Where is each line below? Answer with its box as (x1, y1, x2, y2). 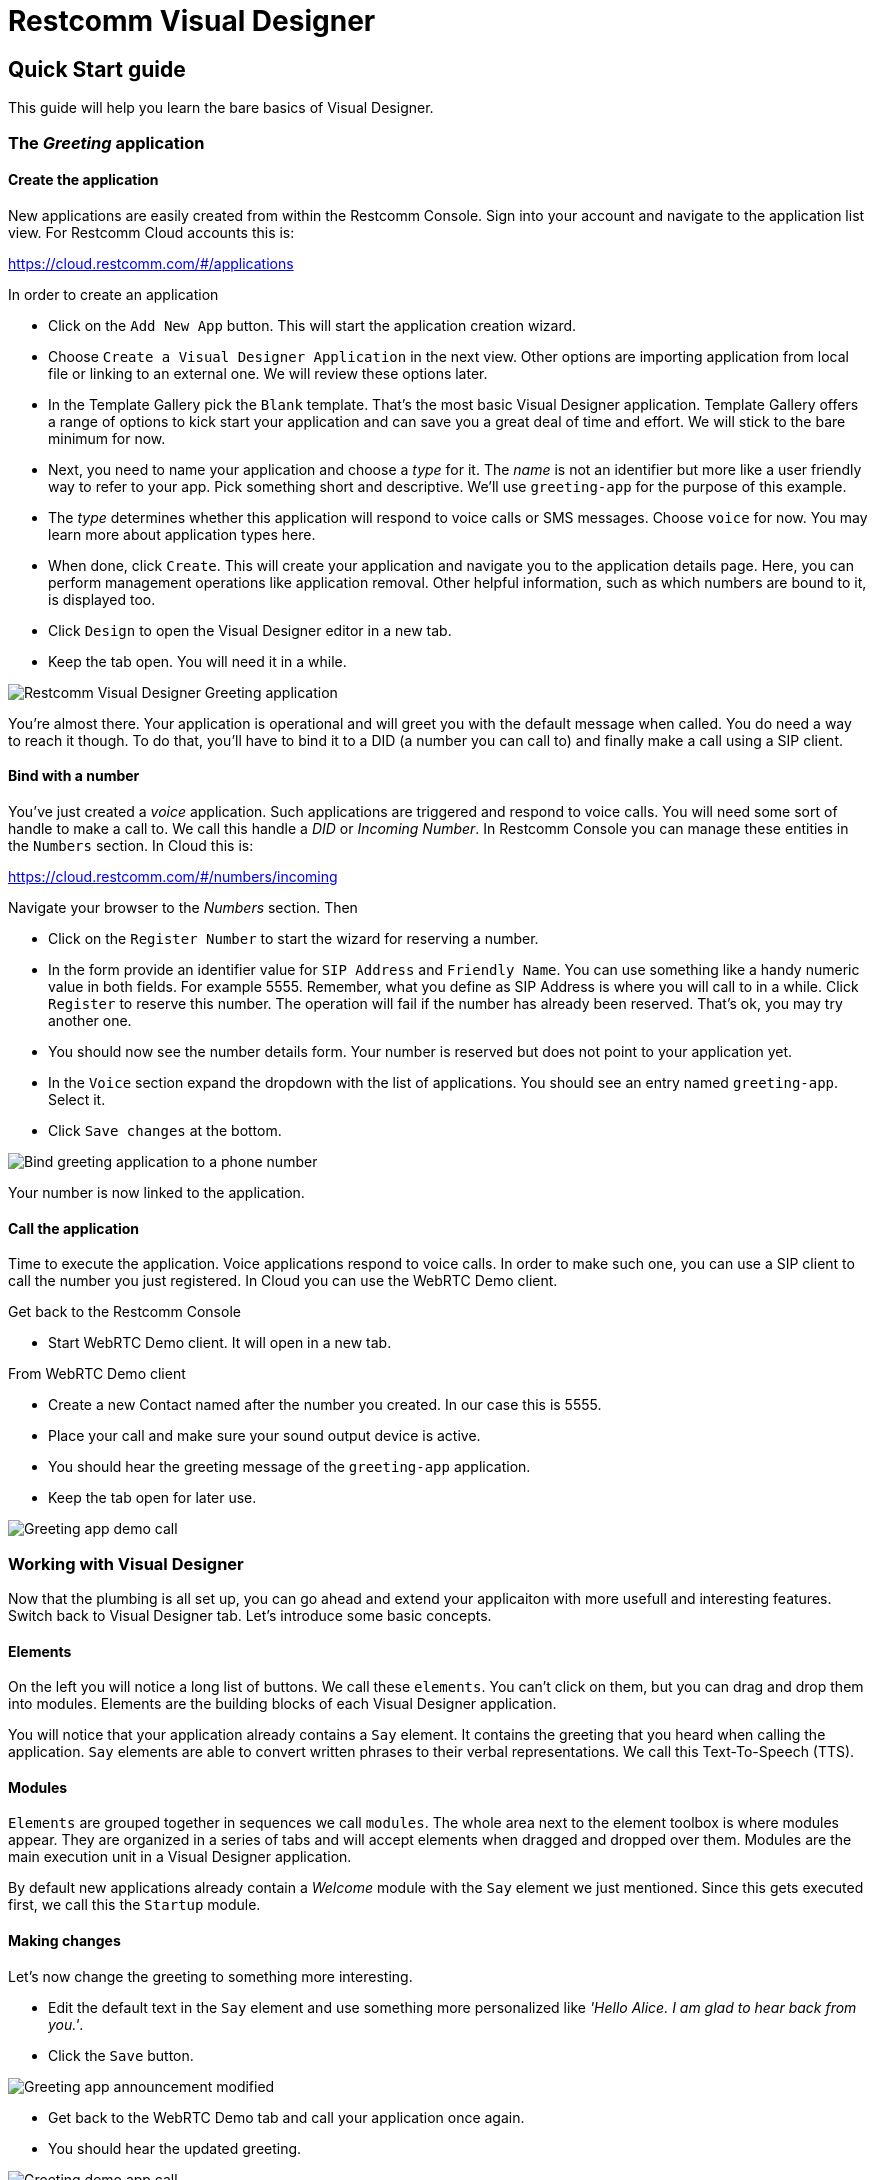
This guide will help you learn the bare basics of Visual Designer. (8, 99, 434, 117)
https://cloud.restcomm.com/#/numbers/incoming (8, 867, 338, 885)
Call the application (8, 1219, 140, 1237)
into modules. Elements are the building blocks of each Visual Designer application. (8, 1695, 557, 1713)
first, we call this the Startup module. (8, 1896, 261, 1914)
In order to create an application (8, 285, 219, 303)
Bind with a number (8, 767, 140, 785)
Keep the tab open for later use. (48, 1489, 257, 1507)
